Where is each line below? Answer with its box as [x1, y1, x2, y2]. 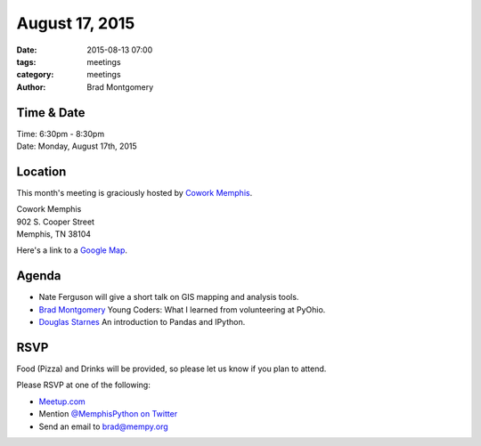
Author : [16, 81, 46, 93]
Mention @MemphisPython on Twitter [38, 409, 178, 419]
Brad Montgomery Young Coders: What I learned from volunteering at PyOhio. [38, 304, 326, 315]
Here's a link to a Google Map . [16, 245, 128, 255]
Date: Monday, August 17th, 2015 [16, 141, 137, 151]
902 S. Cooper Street [16, 216, 95, 227]
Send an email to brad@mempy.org [38, 421, 168, 432]
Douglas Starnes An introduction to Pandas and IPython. [38, 317, 246, 328]
